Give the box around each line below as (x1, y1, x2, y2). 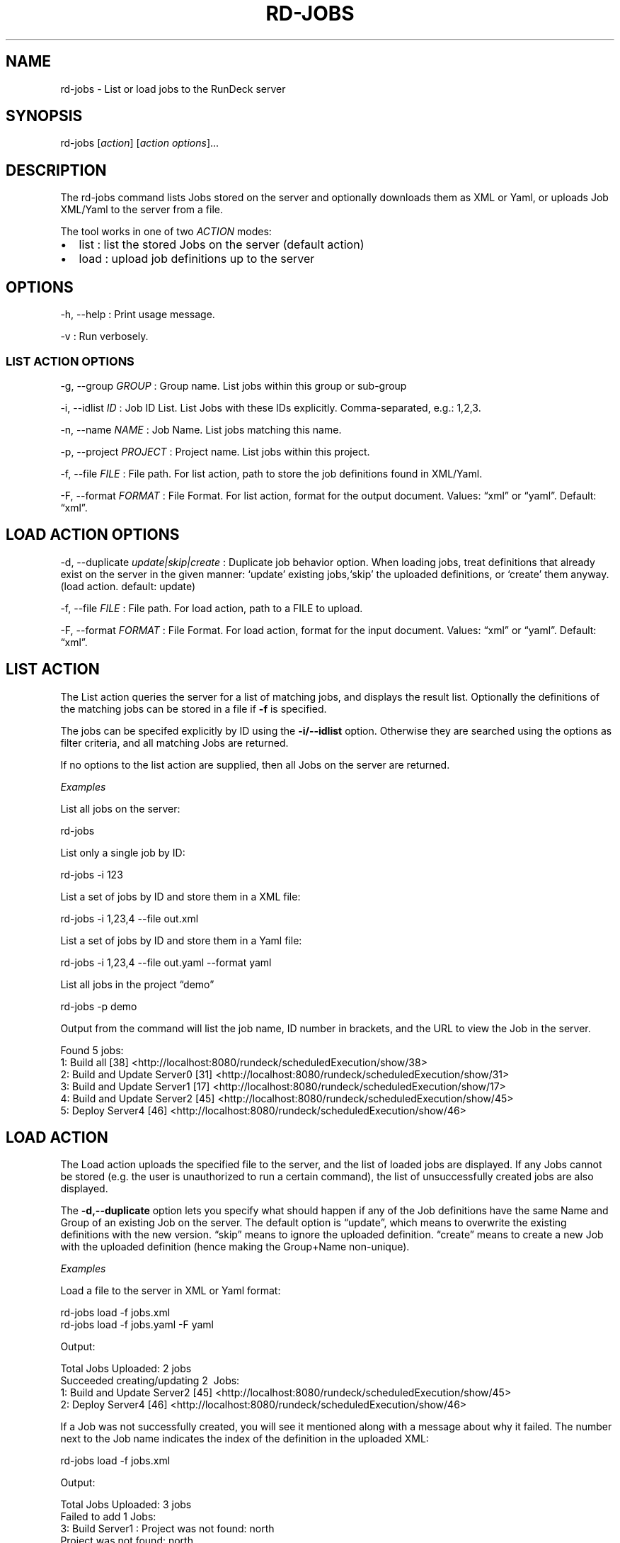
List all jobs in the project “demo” (60, 978, 214, 990)
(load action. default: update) (60, 580, 196, 592)
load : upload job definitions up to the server (79, 251, 315, 266)
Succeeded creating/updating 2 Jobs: (60, 1374, 240, 1387)
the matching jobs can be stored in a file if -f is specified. (60, 702, 327, 715)
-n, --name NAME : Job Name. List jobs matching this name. (60, 423, 342, 436)
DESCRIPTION (6, 161, 107, 179)
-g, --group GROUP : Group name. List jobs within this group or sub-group (60, 379, 407, 392)
